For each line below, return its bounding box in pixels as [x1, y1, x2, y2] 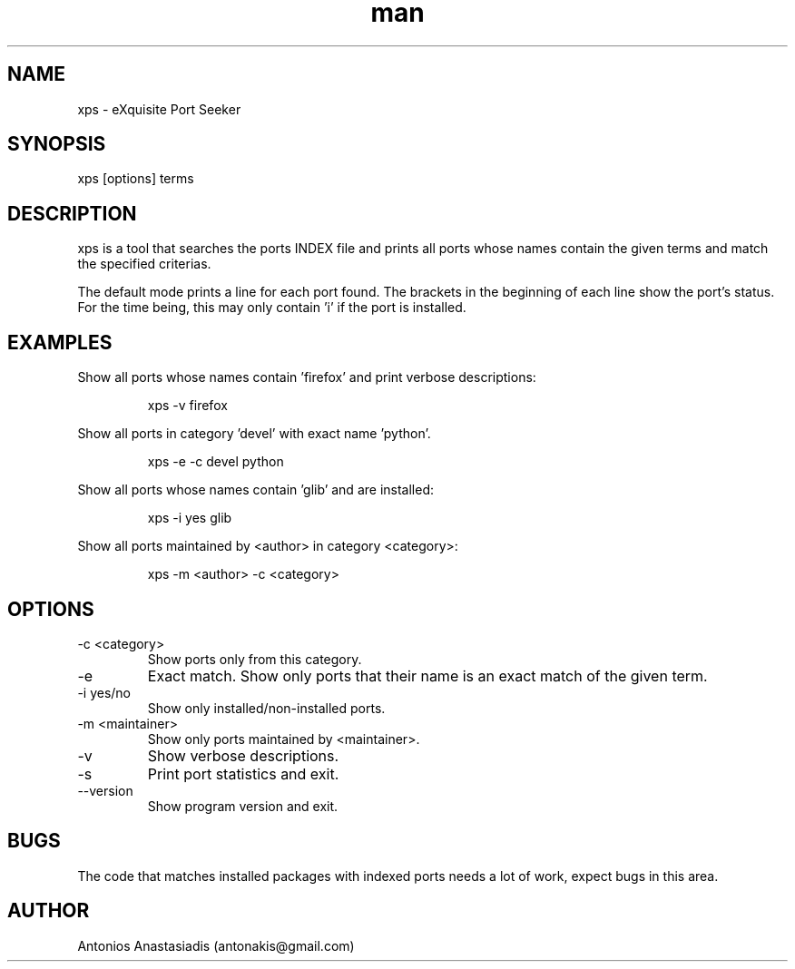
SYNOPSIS [7, 132, 106, 156]
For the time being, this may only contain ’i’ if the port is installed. [77, 299, 466, 316]
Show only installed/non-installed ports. [147, 700, 386, 716]
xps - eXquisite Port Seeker [77, 101, 241, 117]
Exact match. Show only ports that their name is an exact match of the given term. [147, 666, 708, 685]
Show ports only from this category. [147, 651, 362, 667]
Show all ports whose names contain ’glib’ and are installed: [77, 482, 434, 498]
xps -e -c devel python [147, 454, 284, 470]
